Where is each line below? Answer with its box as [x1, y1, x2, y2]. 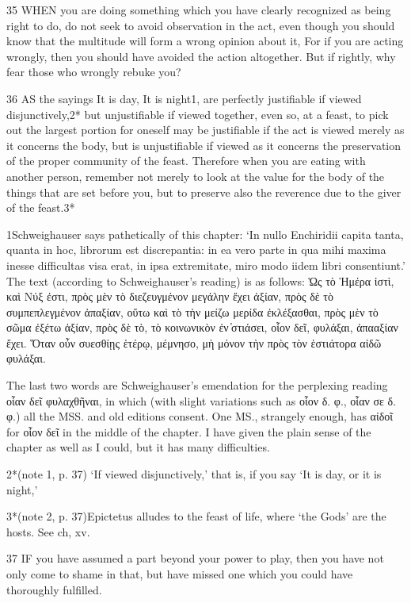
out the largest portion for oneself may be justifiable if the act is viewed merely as [6, 121, 405, 138]
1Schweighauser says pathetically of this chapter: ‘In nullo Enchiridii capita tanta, [6, 225, 404, 242]
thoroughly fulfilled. [6, 581, 102, 597]
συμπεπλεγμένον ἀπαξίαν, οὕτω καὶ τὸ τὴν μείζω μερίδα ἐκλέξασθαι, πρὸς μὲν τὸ [6, 303, 379, 320]
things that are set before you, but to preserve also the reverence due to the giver [6, 183, 401, 200]
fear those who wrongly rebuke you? [6, 63, 181, 80]
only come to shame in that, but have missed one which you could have [6, 566, 353, 582]
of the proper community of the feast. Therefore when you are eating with [6, 152, 366, 169]
